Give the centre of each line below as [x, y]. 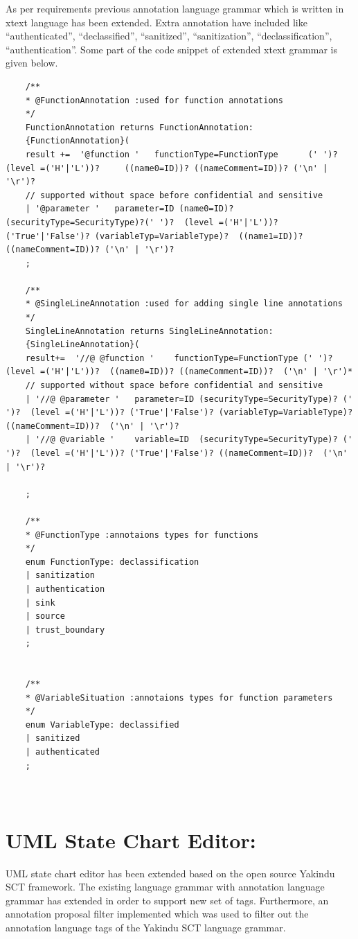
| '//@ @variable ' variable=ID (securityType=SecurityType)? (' [189, 440]
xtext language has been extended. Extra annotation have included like [156, 22]
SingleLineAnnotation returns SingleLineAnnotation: [149, 331]
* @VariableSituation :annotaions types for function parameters [179, 697]
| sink [40, 603]
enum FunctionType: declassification [112, 562]
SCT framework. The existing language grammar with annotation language [165, 887]
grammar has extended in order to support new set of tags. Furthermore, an [167, 900]
